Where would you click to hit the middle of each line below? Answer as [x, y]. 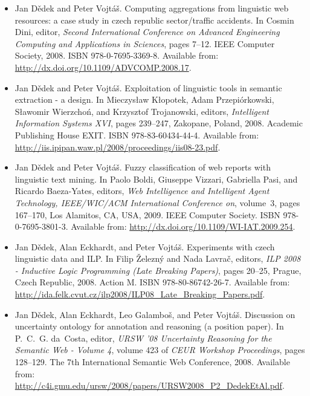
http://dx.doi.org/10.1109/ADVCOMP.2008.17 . [103, 67]
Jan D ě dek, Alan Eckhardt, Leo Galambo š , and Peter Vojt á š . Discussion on [155, 314]
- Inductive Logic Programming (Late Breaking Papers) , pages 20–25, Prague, [158, 270]
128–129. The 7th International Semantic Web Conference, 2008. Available [152, 362]
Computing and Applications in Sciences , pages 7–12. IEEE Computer [145, 43]
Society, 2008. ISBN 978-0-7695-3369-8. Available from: [117, 55]
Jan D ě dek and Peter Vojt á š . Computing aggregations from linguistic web [152, 8]
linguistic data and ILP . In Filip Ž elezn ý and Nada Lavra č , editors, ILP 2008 [158, 258]
